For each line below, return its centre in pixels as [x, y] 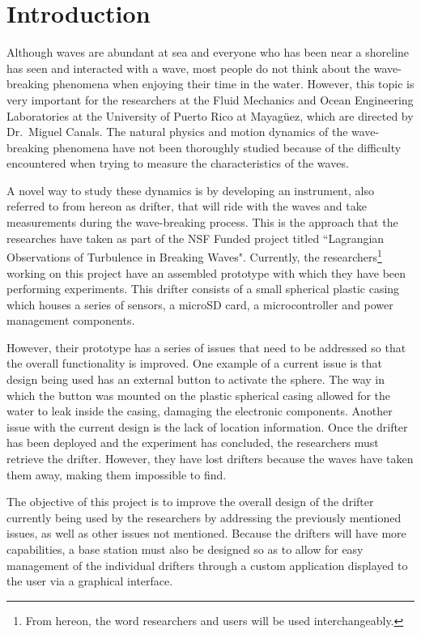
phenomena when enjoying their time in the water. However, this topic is [234, 84]
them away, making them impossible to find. [117, 474]
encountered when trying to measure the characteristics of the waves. [178, 163]
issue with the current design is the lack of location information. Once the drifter [207, 426]
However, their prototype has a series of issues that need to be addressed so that [206, 347]
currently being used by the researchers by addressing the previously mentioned [204, 517]
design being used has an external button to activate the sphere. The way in [196, 379]
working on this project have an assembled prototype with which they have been [206, 272]
